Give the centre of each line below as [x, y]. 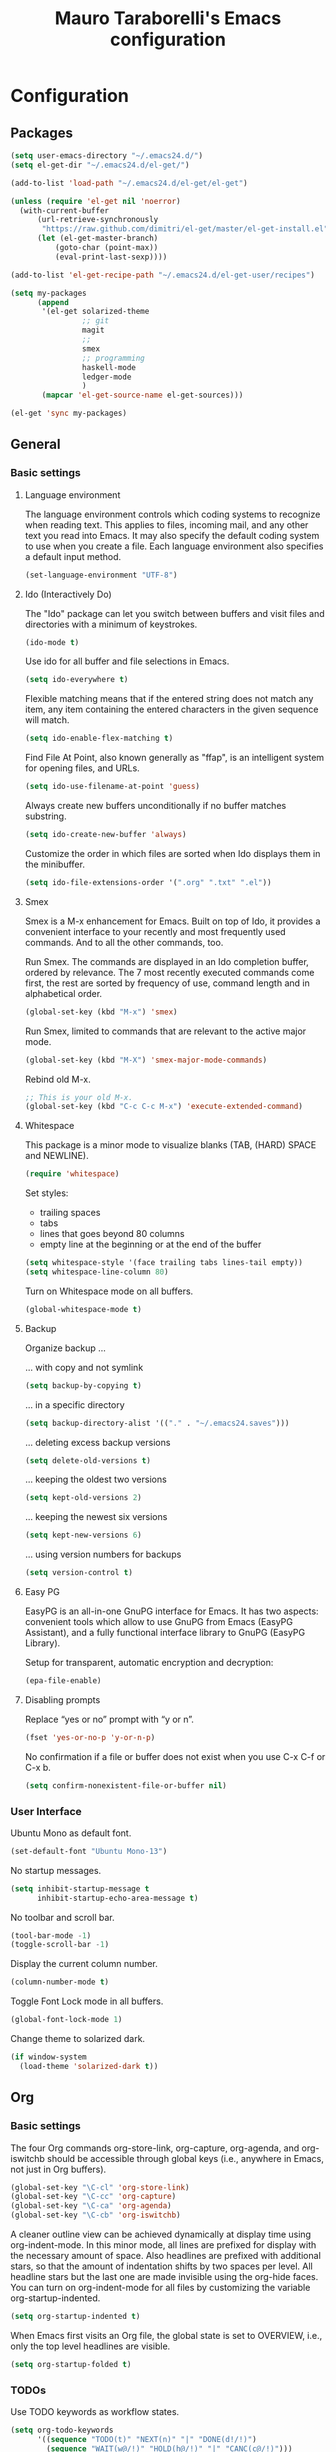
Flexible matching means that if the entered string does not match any [169, 699]
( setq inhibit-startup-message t [80, 1888]
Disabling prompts [62, 1699]
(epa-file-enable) [63, 1681]
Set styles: [46, 1193]
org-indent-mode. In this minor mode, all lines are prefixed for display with [163, 2245]
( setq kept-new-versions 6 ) [83, 1535]
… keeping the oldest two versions [95, 1479]
